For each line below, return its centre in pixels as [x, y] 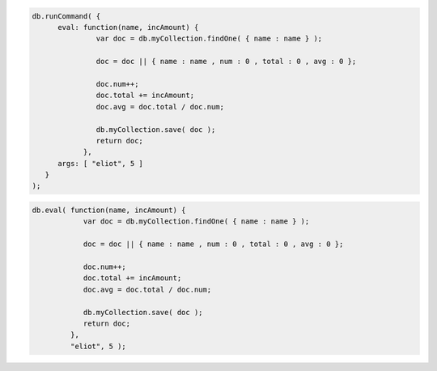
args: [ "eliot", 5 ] [100, 163]
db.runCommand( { [66, 16]
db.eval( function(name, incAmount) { [109, 210]
